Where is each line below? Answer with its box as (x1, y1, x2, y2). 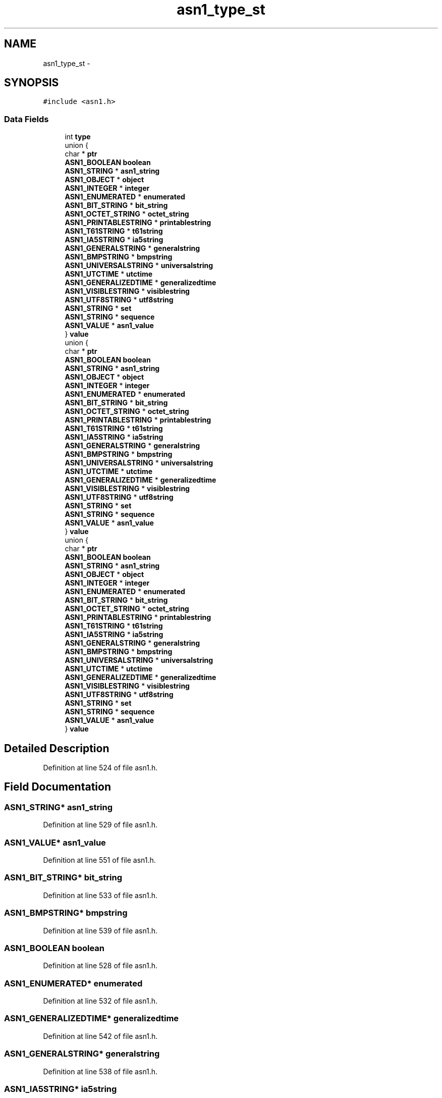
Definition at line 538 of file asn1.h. (43, 1067, 158, 1076)
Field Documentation (4, 780, 111, 794)
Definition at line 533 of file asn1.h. (43, 891, 158, 900)
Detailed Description (4, 742, 109, 755)
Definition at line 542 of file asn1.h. (43, 1031, 158, 1040)
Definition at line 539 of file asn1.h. (43, 926, 158, 935)
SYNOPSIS (4, 76, 59, 89)
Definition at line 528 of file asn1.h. (43, 961, 158, 970)
